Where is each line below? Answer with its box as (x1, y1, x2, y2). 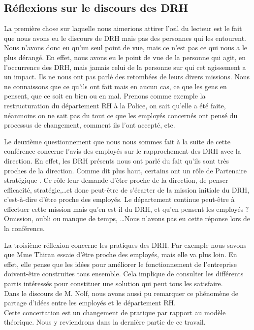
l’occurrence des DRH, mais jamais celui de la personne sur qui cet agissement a (4, 62, 246, 72)
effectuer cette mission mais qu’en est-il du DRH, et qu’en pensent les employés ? (4, 203, 249, 214)
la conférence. (4, 223, 45, 233)
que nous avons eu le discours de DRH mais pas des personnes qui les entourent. (4, 33, 246, 43)
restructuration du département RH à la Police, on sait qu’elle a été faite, (4, 100, 226, 110)
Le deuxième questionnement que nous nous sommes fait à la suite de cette (4, 136, 230, 146)
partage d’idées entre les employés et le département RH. (4, 297, 176, 308)
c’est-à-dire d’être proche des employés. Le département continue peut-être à (4, 194, 235, 204)
